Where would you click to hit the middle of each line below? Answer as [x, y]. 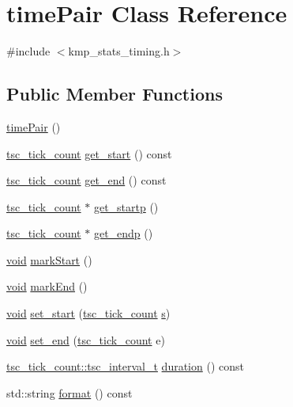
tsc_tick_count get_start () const [89, 153]
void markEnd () [47, 286]
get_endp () [123, 233]
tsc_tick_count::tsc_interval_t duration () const [125, 366]
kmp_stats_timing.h [119, 51]
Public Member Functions [115, 94]
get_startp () [126, 206]
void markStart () [49, 259]
